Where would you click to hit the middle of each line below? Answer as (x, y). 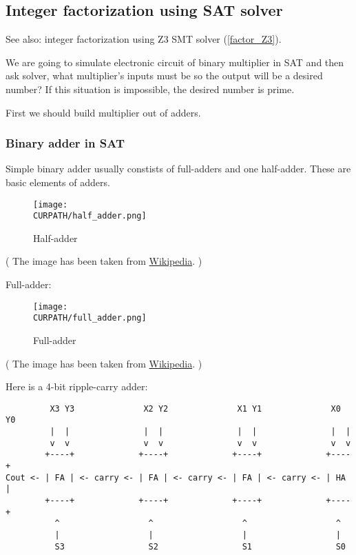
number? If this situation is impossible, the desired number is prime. (150, 89)
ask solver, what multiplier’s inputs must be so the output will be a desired (164, 75)
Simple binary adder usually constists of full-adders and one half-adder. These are (178, 169)
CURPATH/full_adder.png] (90, 318)
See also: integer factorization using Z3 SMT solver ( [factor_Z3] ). (144, 39)
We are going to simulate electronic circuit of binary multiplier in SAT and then (175, 62)
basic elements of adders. (58, 182)
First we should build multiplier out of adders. (103, 112)
